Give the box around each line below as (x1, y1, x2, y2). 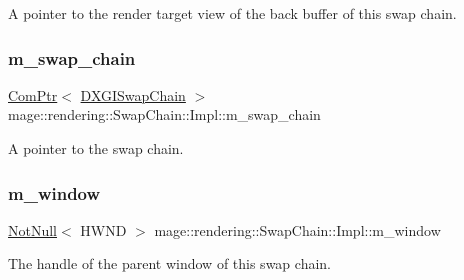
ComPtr (8, 84, 58, 105)
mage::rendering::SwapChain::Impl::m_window (154, 219, 441, 240)
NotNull (8, 219, 58, 240)
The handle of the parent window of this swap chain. (8, 253, 331, 274)
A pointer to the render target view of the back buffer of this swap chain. (8, 3, 457, 23)
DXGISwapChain (80, 84, 186, 105)
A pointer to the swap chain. (8, 138, 184, 158)
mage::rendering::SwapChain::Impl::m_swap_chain (8, 104, 321, 125)
